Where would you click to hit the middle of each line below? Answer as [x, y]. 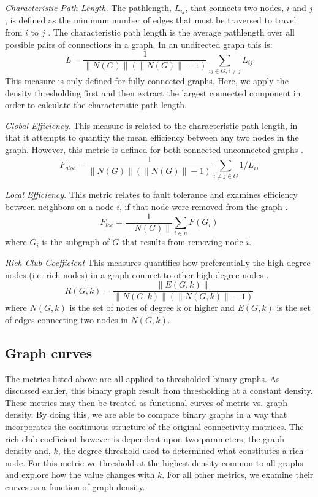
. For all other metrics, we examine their [238, 475]
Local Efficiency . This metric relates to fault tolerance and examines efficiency [151, 194]
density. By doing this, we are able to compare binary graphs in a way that [146, 414]
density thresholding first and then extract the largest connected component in [153, 92]
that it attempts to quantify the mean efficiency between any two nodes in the [152, 137]
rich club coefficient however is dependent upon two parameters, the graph [145, 438]
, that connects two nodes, [235, 7]
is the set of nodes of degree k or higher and [152, 307]
